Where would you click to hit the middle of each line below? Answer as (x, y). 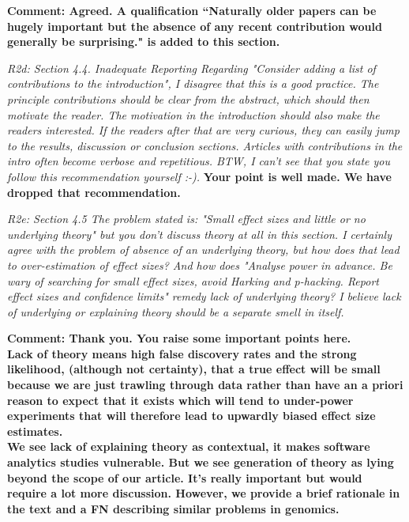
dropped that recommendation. (94, 192)
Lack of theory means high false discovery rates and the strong (182, 353)
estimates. (35, 431)
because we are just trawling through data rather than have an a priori (205, 385)
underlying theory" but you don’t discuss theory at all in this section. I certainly (199, 234)
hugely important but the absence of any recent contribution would (195, 26)
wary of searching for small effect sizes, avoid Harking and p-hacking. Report (193, 280)
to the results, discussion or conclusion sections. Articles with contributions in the (205, 145)
